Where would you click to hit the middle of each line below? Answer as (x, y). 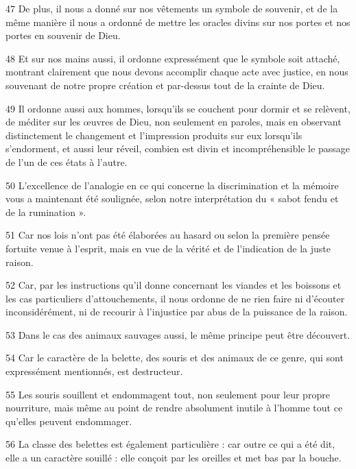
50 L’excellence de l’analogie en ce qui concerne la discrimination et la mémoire (172, 185)
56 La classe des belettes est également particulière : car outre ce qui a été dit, (170, 444)
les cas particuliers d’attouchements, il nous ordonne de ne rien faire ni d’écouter (175, 298)
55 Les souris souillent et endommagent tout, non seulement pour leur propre (168, 394)
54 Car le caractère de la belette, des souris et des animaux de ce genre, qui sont (175, 358)
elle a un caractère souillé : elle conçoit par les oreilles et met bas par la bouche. (174, 458)
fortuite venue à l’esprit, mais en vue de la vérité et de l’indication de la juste (168, 248)
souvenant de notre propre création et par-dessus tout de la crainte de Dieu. (165, 85)
